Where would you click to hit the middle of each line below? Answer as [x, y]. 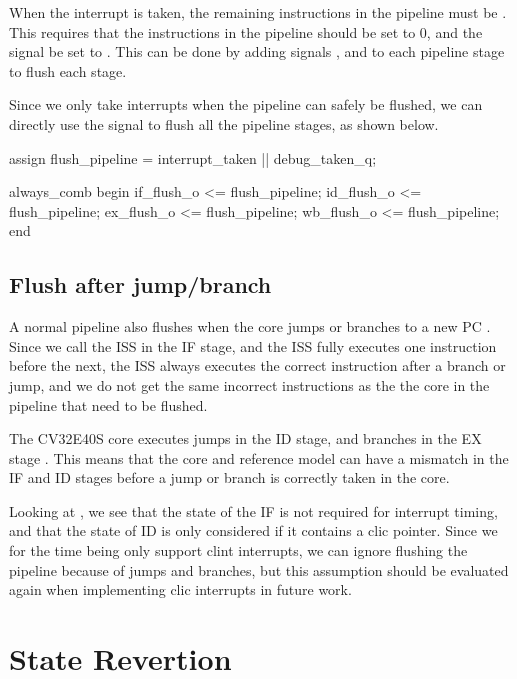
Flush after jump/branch [140, 284]
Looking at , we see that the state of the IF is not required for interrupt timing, [253, 510]
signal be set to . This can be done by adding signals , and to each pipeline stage [257, 51]
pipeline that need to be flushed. [108, 404]
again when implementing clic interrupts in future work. [180, 589]
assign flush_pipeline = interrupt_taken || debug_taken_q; [193, 157]
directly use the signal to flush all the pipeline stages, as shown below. [224, 123]
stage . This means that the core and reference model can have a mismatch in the [259, 457]
